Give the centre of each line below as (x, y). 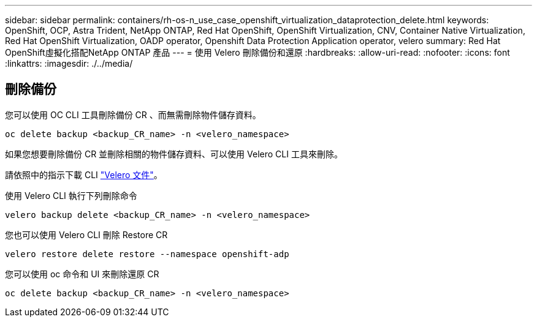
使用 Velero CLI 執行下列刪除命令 (71, 195)
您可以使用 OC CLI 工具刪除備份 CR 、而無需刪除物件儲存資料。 (133, 114)
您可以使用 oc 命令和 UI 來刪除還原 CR (82, 274)
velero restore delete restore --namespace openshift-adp (147, 254)
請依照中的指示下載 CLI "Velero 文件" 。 (84, 174)
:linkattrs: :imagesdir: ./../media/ (69, 63)
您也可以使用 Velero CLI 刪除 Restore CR (86, 234)
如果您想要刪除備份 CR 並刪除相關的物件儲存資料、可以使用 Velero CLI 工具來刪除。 (174, 154)
